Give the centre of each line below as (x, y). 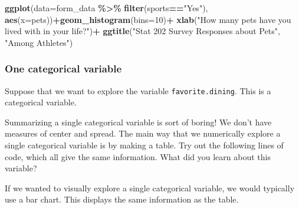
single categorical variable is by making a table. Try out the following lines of (144, 145)
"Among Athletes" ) (39, 42)
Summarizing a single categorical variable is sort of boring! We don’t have (138, 122)
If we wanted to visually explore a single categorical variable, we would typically (150, 188)
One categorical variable (63, 69)
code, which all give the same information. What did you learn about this (138, 156)
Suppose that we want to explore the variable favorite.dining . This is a (138, 90)
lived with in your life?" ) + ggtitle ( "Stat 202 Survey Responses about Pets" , (142, 31)
